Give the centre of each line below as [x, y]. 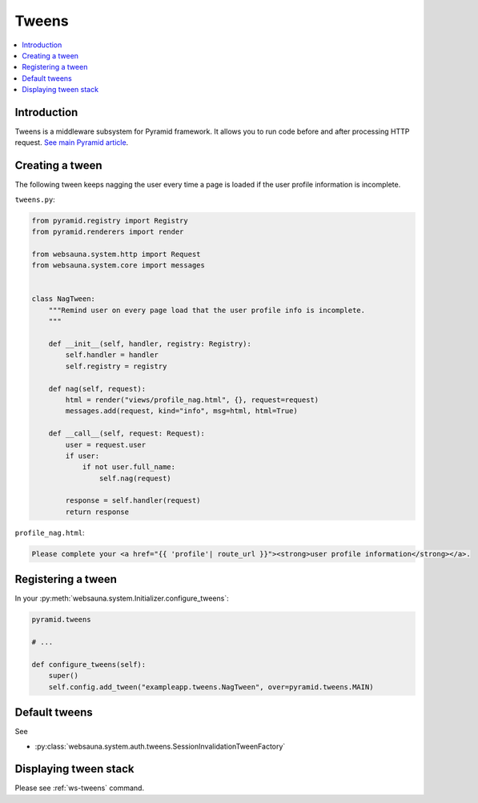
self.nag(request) [135, 478]
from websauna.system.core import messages [118, 265]
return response [97, 512]
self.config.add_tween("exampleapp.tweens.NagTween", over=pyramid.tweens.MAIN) [211, 687]
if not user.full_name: [129, 467]
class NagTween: [64, 299]
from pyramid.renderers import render [108, 232]
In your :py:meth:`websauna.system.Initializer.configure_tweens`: [122, 598]
